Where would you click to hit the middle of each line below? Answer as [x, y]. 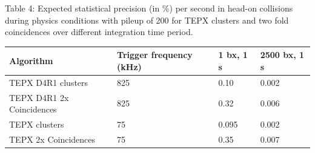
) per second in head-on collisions [231, 8]
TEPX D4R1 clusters [49, 82]
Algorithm [31, 61]
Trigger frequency [155, 55]
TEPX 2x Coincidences [52, 139]
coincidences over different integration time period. [99, 32]
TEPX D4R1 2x [39, 97]
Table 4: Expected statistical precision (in [82, 8]
